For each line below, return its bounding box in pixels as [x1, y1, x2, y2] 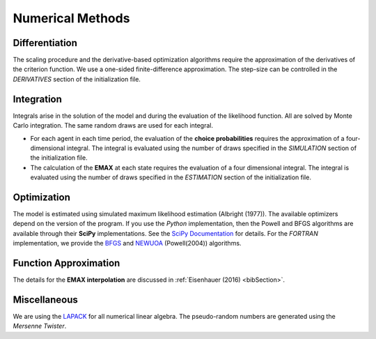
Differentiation [13, 37, 78, 49]
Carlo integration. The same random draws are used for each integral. [13, 121, 214, 130]
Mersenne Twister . [13, 322, 67, 331]
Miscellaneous [13, 294, 78, 306]
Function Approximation [13, 257, 120, 269]
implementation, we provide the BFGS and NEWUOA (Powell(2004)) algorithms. [13, 239, 242, 248]
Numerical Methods [13, 10, 130, 26]
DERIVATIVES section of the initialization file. [13, 75, 141, 83]
